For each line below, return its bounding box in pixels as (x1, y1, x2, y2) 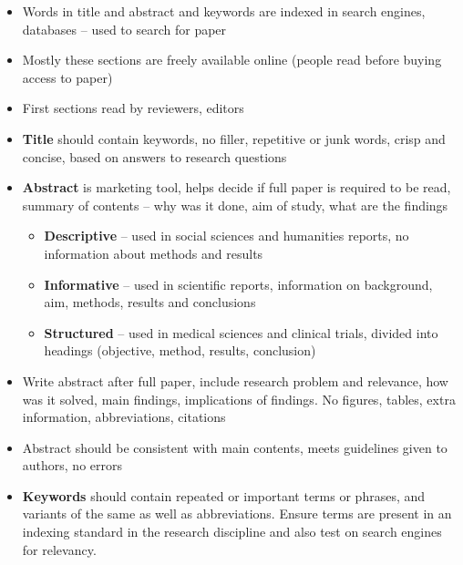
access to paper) (22, 67, 113, 87)
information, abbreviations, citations (22, 407, 226, 426)
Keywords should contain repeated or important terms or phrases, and (22, 486, 426, 505)
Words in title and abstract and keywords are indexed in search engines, (22, 2, 426, 20)
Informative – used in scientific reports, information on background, (44, 274, 433, 293)
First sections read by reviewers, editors (22, 98, 244, 118)
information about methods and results (44, 243, 263, 262)
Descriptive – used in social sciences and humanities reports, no (44, 226, 409, 245)
